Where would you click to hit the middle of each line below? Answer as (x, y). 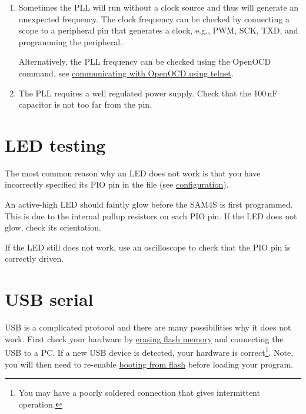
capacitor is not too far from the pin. (85, 104)
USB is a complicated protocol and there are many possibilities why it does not (148, 327)
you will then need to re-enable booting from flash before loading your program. (149, 364)
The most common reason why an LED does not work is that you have (133, 173)
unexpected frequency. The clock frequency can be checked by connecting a (154, 19)
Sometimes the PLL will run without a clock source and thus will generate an (159, 7)
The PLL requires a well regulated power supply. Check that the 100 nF (148, 93)
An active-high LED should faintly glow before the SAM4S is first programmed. (149, 204)
